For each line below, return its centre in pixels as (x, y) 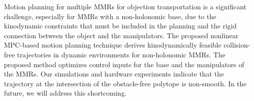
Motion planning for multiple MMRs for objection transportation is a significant (125, 6)
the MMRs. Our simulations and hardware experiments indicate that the (114, 74)
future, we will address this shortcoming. (65, 93)
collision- (237, 45)
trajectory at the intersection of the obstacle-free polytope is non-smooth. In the (125, 83)
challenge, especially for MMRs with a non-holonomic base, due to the (110, 16)
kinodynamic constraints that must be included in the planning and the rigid (120, 26)
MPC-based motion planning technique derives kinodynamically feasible (113, 45)
